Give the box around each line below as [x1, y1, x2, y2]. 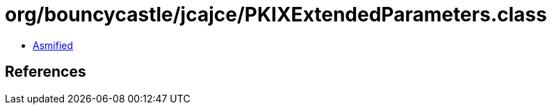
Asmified [33, 39, 74, 51]
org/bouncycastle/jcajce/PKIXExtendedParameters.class [5, 3, 547, 26]
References [5, 63, 86, 81]
